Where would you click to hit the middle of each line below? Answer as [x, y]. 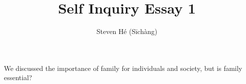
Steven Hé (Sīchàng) [127, 31]
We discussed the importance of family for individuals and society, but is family [123, 68]
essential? [18, 77]
